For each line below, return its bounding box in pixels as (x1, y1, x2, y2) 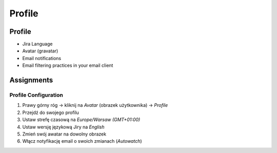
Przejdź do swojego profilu (22, 109, 80, 116)
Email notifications (22, 55, 62, 61)
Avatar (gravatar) (22, 48, 58, 54)
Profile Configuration (9, 91, 64, 99)
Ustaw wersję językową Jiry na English (22, 124, 105, 130)
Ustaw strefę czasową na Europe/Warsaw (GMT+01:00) (22, 117, 141, 123)
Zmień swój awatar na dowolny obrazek (22, 131, 107, 137)
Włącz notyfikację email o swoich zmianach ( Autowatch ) (22, 138, 142, 144)
